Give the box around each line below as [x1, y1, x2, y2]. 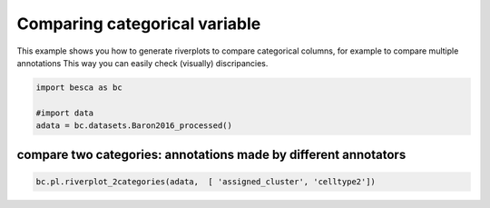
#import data [35, 107, 94, 118]
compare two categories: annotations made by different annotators [16, 146, 407, 163]
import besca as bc [35, 82, 122, 93]
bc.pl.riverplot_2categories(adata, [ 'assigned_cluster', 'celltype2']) [35, 176, 377, 186]
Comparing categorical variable [16, 14, 261, 34]
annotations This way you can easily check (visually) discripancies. [16, 57, 269, 68]
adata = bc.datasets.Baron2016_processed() [35, 121, 233, 131]
